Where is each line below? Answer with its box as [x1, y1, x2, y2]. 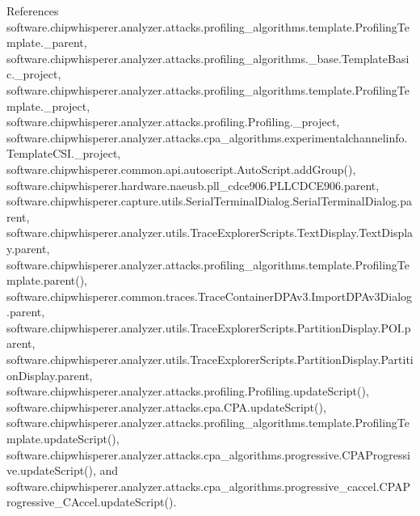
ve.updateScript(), [6, 462, 96, 479]
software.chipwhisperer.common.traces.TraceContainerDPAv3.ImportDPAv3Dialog [6, 287, 413, 304]
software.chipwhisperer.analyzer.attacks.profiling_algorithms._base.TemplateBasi [6, 49, 409, 66]
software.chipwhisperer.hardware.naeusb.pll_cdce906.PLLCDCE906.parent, [6, 176, 380, 193]
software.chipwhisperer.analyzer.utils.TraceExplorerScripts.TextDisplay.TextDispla [6, 224, 414, 241]
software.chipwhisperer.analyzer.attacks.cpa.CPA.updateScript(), [6, 398, 326, 415]
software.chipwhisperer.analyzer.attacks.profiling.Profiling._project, [6, 113, 340, 130]
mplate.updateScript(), [6, 430, 120, 447]
